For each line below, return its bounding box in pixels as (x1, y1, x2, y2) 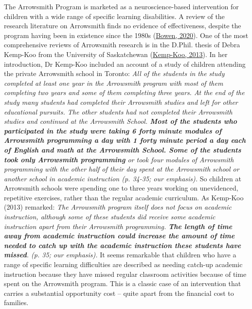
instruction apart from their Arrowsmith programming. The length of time (4, 221, 233, 231)
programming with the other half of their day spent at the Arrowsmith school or (4, 164, 239, 174)
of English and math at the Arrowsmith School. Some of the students (4, 144, 241, 154)
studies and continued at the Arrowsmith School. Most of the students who (4, 116, 237, 126)
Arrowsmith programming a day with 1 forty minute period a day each (4, 135, 246, 145)
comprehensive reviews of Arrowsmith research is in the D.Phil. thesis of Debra (4, 39, 240, 50)
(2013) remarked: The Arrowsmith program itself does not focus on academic (4, 202, 232, 212)
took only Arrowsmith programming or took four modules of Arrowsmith (4, 154, 234, 164)
